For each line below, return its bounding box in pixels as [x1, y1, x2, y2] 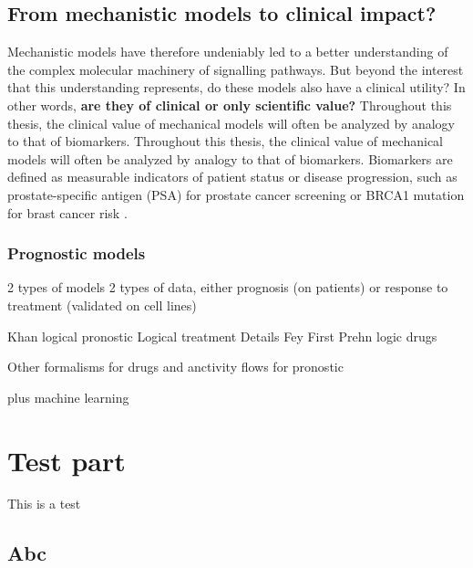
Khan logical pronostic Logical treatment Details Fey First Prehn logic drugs [7, 326, 437, 345]
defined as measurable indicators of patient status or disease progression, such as [7, 167, 458, 186]
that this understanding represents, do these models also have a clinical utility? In [7, 78, 466, 97]
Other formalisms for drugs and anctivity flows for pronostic [7, 357, 344, 376]
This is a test [7, 494, 81, 513]
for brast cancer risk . [7, 203, 128, 222]
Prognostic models [7, 242, 146, 265]
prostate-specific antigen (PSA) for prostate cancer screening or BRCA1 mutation [7, 184, 465, 204]
